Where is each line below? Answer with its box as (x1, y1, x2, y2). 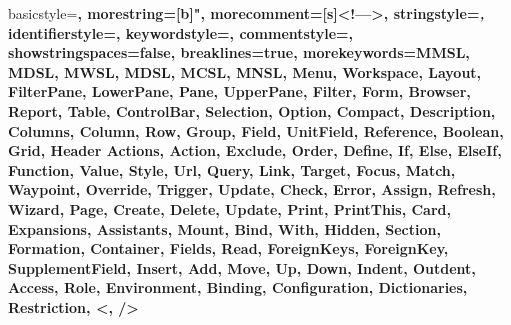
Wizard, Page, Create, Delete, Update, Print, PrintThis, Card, (8, 198, 451, 219)
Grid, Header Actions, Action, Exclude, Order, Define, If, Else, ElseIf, (8, 140, 502, 161)
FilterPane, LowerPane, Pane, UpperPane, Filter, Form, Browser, (8, 81, 471, 102)
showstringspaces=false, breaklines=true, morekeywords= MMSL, (8, 42, 470, 63)
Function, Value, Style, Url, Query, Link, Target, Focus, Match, (8, 159, 456, 180)
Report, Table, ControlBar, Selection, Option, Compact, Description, (8, 100, 496, 121)
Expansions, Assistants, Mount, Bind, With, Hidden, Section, (8, 218, 441, 239)
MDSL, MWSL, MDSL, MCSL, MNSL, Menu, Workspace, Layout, (8, 61, 482, 82)
